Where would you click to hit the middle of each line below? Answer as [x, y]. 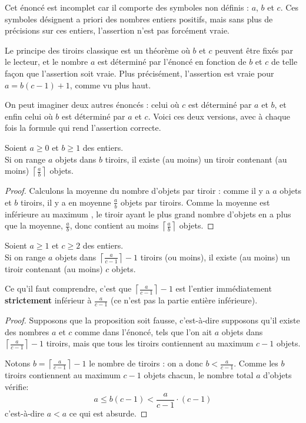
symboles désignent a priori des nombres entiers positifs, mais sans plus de [139, 19]
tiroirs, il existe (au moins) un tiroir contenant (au [196, 159]
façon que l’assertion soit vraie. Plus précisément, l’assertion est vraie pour [139, 73]
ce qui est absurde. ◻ [108, 413]
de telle [284, 62]
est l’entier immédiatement [224, 288]
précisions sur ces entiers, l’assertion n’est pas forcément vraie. [117, 30]
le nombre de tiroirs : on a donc [146, 363]
